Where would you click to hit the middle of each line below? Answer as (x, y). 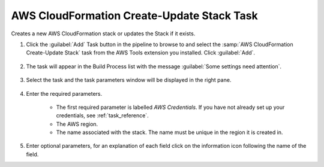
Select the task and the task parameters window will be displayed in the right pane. (129, 80)
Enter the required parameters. (64, 93)
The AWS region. (77, 124)
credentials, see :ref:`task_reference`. (103, 116)
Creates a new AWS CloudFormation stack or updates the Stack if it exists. (103, 34)
